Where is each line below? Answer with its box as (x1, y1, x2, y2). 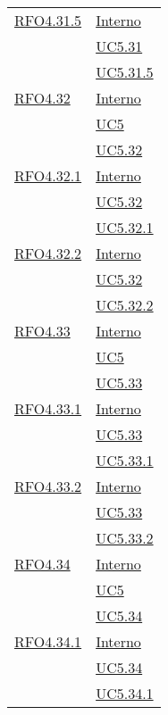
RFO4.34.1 (14, 631, 82, 652)
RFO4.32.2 (14, 243, 82, 263)
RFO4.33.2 (14, 476, 82, 496)
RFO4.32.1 (14, 165, 82, 186)
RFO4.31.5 (14, 10, 82, 30)
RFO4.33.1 (14, 398, 82, 419)
